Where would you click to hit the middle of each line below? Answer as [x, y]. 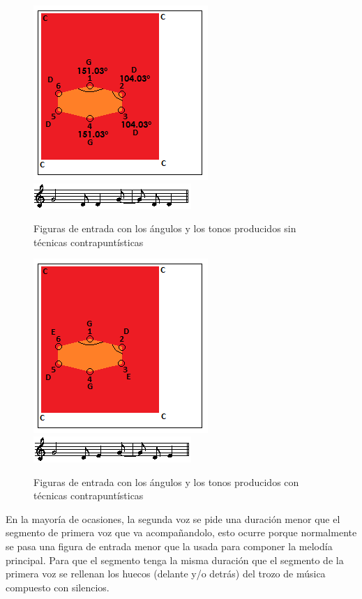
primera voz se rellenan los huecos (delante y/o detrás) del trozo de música [166, 574]
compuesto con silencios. [58, 587]
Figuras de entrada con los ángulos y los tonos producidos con [166, 482]
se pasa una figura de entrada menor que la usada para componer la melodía [169, 546]
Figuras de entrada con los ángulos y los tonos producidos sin [165, 228]
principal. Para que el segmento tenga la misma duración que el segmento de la [175, 560]
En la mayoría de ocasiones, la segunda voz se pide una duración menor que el [173, 518]
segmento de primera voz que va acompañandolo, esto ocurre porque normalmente [181, 532]
